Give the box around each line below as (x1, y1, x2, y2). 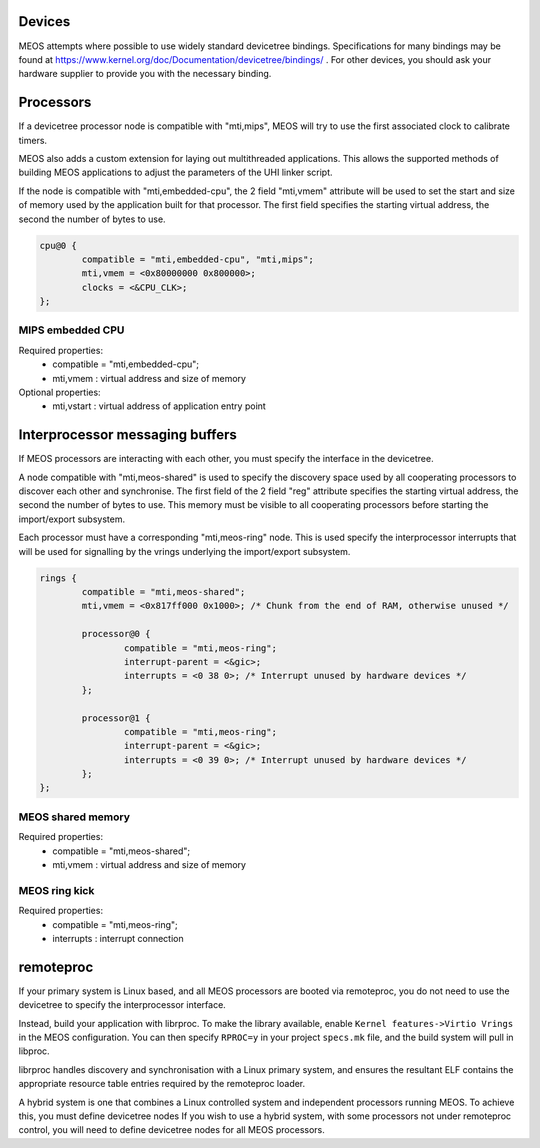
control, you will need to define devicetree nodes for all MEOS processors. (18, 1124, 325, 1136)
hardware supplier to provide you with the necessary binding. (18, 68, 272, 80)
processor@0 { (81, 628, 151, 640)
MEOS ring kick (18, 883, 95, 897)
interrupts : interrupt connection (52, 932, 184, 944)
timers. (18, 134, 48, 146)
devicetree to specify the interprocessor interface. (18, 999, 227, 1011)
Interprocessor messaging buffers (18, 426, 237, 444)
